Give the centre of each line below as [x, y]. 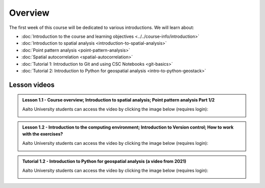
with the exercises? [43, 134]
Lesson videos [32, 85]
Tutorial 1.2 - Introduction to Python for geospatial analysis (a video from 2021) [104, 161]
